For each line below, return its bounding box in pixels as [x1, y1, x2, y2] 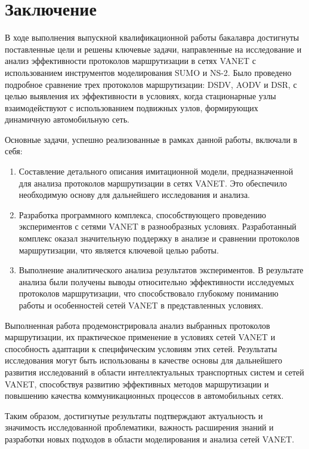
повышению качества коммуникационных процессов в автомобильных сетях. [5, 389, 284, 402]
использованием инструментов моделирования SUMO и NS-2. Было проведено [5, 66, 292, 78]
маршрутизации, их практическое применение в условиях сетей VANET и [5, 331, 276, 343]
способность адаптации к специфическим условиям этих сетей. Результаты [5, 342, 277, 355]
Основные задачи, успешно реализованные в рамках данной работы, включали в [5, 133, 298, 145]
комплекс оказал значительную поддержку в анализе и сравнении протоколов [18, 232, 299, 245]
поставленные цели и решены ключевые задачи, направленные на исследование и [5, 42, 302, 55]
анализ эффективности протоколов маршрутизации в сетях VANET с [5, 54, 256, 67]
